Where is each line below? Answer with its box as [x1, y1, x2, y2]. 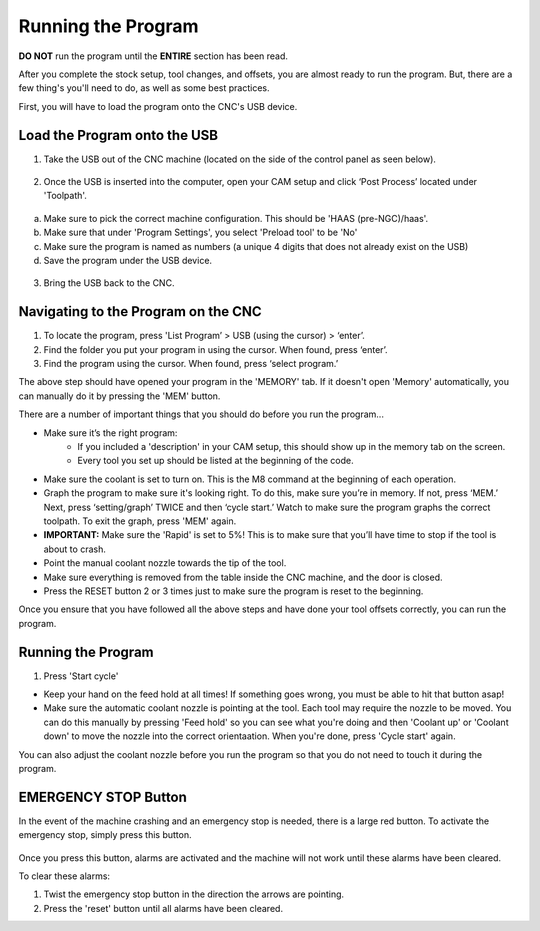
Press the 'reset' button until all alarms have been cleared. [43, 902, 284, 914]
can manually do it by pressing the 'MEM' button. [18, 390, 221, 402]
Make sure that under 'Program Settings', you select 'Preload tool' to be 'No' [43, 226, 358, 239]
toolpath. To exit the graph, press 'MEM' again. [43, 515, 237, 527]
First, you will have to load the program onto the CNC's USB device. [18, 100, 298, 112]
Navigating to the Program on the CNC [18, 303, 262, 320]
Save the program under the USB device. [43, 254, 213, 266]
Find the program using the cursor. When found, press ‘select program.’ [43, 358, 339, 370]
